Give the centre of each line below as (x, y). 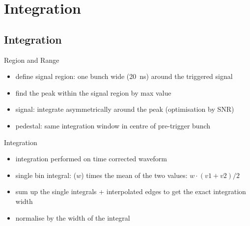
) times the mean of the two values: (134, 175)
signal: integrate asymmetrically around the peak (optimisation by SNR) (125, 109)
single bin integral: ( (46, 175)
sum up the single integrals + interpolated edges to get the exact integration (131, 191)
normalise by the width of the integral (73, 217)
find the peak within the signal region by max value (93, 92)
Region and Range (32, 60)
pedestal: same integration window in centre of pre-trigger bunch (113, 125)
